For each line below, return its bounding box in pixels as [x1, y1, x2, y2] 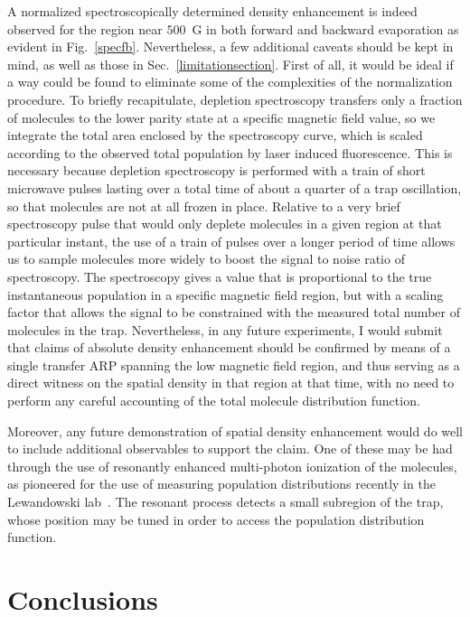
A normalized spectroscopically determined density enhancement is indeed [7, 2, 418, 20]
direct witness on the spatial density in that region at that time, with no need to [7, 373, 455, 392]
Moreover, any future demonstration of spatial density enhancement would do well [7, 421, 464, 440]
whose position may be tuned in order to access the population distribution [7, 509, 425, 528]
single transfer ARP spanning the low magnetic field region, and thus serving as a [7, 355, 460, 374]
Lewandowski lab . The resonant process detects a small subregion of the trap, [7, 492, 444, 511]
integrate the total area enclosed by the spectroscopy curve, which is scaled [7, 126, 423, 145]
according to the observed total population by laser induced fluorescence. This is [7, 143, 453, 162]
